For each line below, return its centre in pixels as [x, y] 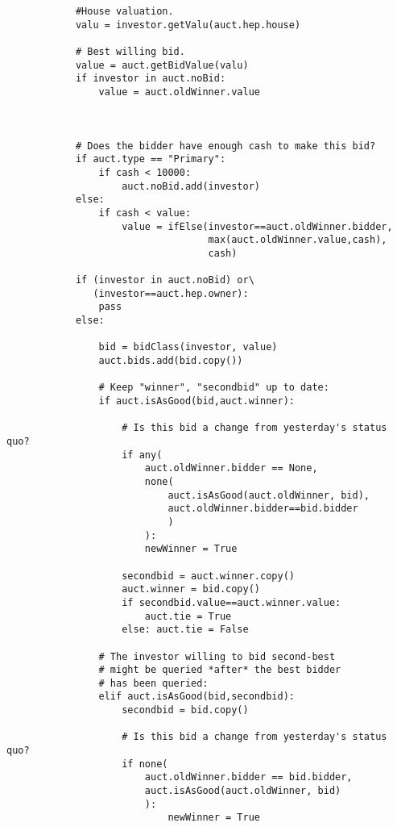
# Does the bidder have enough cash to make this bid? [225, 146]
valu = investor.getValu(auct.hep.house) [188, 25]
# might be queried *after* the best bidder [220, 670]
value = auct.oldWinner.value [179, 92]
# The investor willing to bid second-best [217, 656]
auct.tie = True [188, 616]
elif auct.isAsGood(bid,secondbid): [196, 697]
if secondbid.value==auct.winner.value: [232, 602]
